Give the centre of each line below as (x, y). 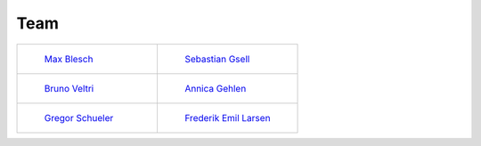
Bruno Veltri (69, 88)
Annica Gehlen (215, 88)
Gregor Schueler (79, 118)
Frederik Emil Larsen (227, 118)
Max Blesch (69, 59)
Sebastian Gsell (217, 59)
